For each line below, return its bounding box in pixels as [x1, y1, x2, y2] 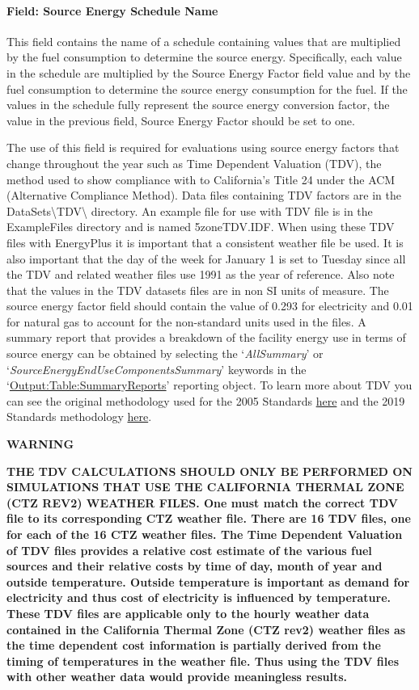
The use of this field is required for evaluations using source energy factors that [6, 139, 400, 156]
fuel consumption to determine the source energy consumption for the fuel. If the [6, 80, 408, 97]
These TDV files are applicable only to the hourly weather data [6, 604, 370, 621]
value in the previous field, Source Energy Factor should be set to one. [6, 111, 355, 128]
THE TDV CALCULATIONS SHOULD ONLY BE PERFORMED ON [6, 462, 413, 479]
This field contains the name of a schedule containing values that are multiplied [6, 32, 401, 49]
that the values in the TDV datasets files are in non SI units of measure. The [6, 281, 389, 298]
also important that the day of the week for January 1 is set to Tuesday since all [6, 250, 406, 267]
